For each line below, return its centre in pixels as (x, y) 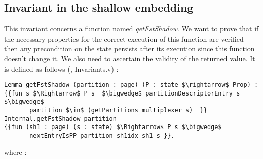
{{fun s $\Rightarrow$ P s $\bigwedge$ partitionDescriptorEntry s (122, 93)
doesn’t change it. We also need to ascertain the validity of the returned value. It (130, 58)
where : (15, 152)
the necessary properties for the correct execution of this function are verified (124, 38)
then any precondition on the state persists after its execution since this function (129, 49)
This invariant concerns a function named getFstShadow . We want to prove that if (131, 29)
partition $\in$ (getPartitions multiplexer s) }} (118, 110)
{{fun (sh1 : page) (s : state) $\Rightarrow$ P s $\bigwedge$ (113, 127)
